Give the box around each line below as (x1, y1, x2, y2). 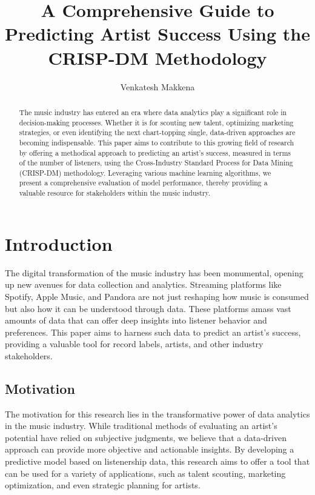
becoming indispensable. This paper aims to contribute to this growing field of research (19, 137, 294, 147)
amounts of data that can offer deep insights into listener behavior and (5, 314, 267, 327)
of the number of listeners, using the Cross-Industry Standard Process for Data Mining (19, 158, 293, 168)
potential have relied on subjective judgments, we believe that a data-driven (5, 431, 287, 444)
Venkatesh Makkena (120, 80, 195, 93)
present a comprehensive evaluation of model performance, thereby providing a (19, 178, 268, 188)
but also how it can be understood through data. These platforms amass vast (5, 302, 291, 314)
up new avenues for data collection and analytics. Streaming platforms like (5, 278, 282, 291)
